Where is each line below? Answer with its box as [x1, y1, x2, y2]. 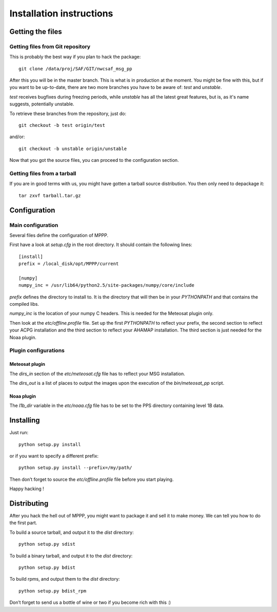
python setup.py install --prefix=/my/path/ [18, 465, 133, 471]
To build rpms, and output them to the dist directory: [9, 576, 120, 582]
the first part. [9, 520, 37, 526]
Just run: [9, 430, 29, 436]
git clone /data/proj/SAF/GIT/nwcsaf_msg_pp [18, 66, 133, 71]
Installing [9, 416, 41, 425]
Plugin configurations [9, 347, 65, 354]
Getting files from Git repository [9, 43, 91, 50]
